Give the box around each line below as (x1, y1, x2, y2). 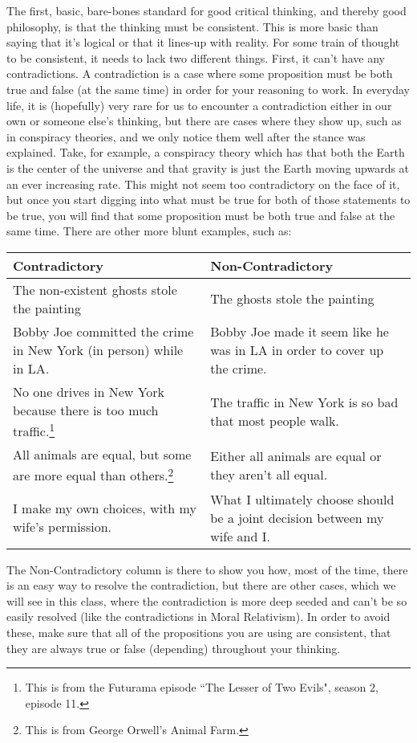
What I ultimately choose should (210, 489, 395, 508)
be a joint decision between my (210, 508, 384, 527)
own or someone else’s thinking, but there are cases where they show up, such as (6, 112, 402, 129)
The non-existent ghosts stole (13, 280, 177, 299)
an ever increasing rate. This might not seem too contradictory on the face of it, (6, 175, 400, 192)
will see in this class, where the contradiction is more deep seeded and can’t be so (6, 592, 407, 609)
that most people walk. (210, 411, 339, 431)
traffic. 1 (13, 418, 55, 441)
